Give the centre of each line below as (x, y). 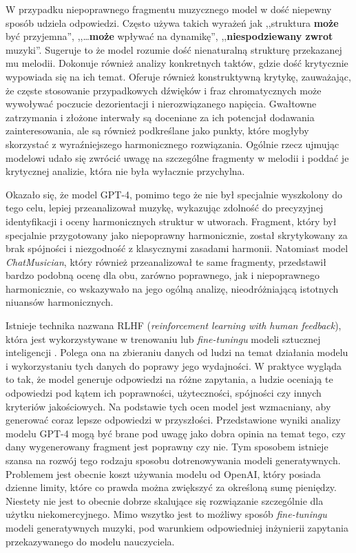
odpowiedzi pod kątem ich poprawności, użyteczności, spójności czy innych (164, 393)
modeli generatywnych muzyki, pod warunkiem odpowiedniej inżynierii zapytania (177, 527)
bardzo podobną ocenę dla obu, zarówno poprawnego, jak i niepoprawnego (163, 275)
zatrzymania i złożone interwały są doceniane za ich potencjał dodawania (160, 117)
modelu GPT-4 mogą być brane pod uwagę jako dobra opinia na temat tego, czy (176, 433)
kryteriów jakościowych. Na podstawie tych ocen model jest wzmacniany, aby (168, 406)
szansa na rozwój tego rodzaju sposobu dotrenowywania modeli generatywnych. (173, 460)
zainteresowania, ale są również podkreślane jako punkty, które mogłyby (157, 131)
